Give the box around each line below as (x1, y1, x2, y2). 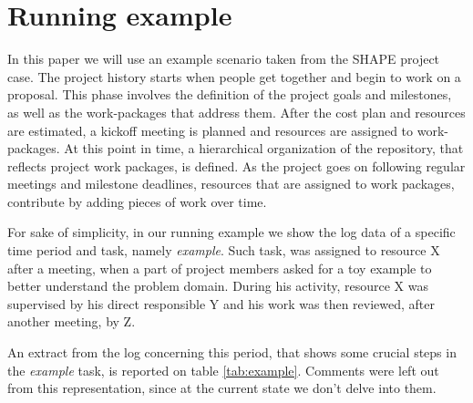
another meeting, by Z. (7, 312, 136, 331)
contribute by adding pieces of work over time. (7, 191, 267, 211)
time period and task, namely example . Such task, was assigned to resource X (7, 241, 440, 260)
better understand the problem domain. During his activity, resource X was (7, 276, 428, 295)
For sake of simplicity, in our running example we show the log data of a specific (7, 222, 456, 242)
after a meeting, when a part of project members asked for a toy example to (7, 258, 432, 277)
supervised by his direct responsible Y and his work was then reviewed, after (7, 294, 435, 313)
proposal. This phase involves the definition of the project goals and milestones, (7, 85, 452, 104)
